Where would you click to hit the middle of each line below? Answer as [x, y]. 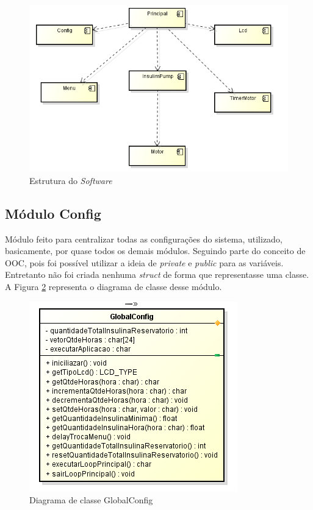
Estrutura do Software [71, 180]
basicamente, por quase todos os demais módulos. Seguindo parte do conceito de [155, 251]
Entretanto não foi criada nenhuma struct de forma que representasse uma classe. [157, 274]
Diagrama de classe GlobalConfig [91, 500]
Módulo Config [53, 213]
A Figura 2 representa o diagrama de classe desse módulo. [113, 286]
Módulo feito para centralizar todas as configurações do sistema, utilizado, [144, 239]
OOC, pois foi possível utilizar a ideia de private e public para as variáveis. [144, 262]
